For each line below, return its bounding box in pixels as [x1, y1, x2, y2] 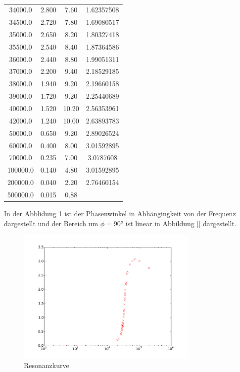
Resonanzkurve [24, 360, 69, 370]
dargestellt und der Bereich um [4, 218, 98, 228]
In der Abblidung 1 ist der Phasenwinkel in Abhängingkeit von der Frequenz [4, 208, 236, 218]
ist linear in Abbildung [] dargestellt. [125, 218, 237, 228]
